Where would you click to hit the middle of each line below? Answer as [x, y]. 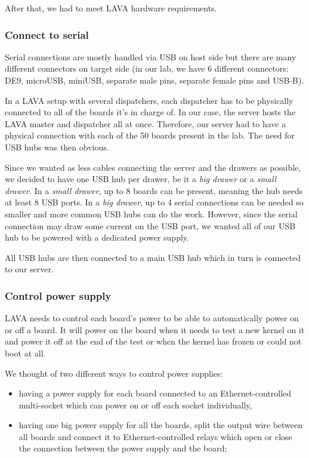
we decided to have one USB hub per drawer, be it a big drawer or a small [141, 179]
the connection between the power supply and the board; [123, 448]
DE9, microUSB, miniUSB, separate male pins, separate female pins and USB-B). [154, 80]
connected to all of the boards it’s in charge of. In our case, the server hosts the [150, 112]
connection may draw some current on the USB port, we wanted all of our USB [150, 225]
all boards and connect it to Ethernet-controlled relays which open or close [155, 436]
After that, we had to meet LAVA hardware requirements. [111, 8]
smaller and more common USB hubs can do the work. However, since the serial [151, 213]
